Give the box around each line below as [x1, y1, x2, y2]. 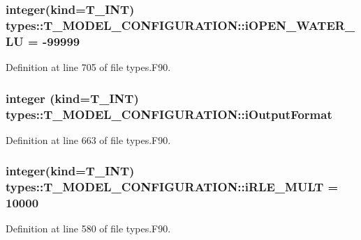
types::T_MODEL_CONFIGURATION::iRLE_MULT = [6, 178, 339, 195]
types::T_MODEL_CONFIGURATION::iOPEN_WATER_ [6, 16, 355, 33]
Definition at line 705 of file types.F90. [6, 60, 171, 74]
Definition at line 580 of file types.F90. [6, 221, 171, 236]
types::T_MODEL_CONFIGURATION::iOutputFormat [6, 105, 332, 122]
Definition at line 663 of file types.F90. [6, 132, 171, 147]
